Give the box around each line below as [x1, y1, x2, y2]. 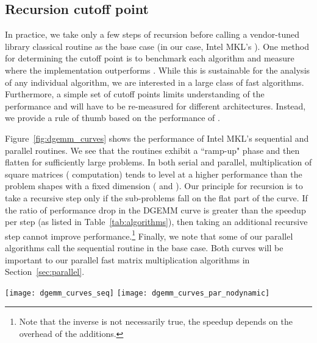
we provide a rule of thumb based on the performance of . [5, 111, 220, 124]
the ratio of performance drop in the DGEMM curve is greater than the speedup [5, 203, 306, 216]
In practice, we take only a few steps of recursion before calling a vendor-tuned [5, 28, 300, 41]
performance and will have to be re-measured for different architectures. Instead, [5, 99, 306, 112]
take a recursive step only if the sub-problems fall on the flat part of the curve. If [5, 191, 308, 204]
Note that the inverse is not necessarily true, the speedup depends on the [19, 315, 293, 328]
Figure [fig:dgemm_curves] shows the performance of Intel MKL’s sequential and [5, 131, 309, 144]
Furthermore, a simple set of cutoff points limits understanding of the [5, 88, 265, 100]
